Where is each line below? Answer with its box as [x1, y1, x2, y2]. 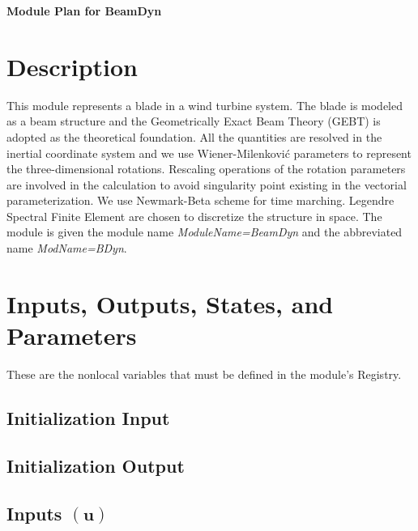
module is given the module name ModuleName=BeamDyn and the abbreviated [6, 223, 403, 240]
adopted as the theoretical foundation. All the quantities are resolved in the [6, 128, 382, 145]
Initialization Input [6, 405, 170, 430]
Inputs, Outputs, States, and [6, 287, 334, 320]
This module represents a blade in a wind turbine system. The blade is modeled [6, 96, 403, 113]
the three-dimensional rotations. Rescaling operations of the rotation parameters [6, 160, 406, 177]
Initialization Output [6, 452, 185, 478]
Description [6, 49, 139, 83]
